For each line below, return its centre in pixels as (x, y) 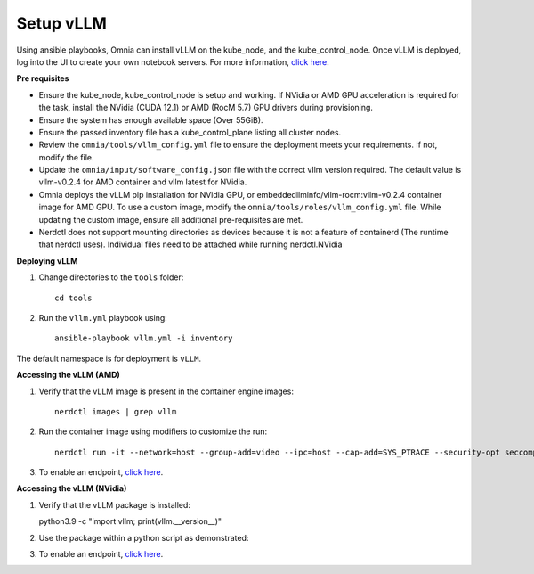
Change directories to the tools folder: (111, 277)
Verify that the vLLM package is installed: (115, 504)
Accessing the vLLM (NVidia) (72, 488)
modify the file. (66, 157)
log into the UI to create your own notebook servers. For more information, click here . (173, 61)
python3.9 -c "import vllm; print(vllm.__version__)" (130, 521)
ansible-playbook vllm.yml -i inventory (144, 338)
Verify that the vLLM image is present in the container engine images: (166, 391)
